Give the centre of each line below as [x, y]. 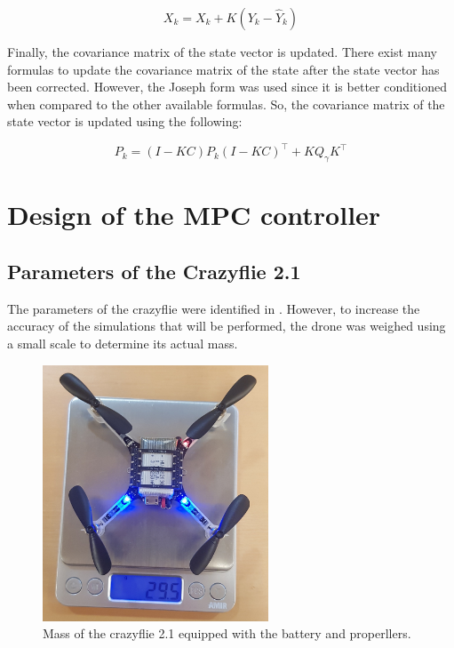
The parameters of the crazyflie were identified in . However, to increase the [214, 308]
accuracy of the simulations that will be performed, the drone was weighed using [227, 326]
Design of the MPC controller [194, 215]
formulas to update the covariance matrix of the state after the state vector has [223, 69]
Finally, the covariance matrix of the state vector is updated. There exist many [222, 52]
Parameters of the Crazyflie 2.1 [154, 272]
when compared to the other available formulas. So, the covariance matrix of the [226, 104]
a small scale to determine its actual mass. [123, 344]
